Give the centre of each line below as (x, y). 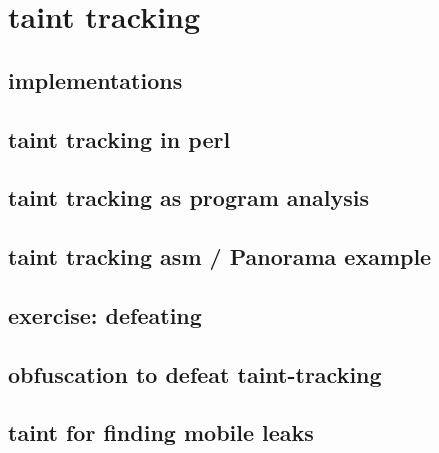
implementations (95, 79)
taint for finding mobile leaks (161, 432)
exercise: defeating (105, 314)
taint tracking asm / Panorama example (220, 256)
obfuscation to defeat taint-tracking (195, 373)
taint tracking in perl (119, 138)
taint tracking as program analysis (188, 197)
